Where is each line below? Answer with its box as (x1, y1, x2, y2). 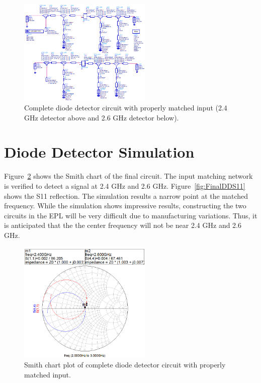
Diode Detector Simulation (4, 142, 195, 162)
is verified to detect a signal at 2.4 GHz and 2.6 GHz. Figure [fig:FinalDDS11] (4, 180, 245, 191)
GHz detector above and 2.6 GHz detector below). (24, 112, 179, 122)
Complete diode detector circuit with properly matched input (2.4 (24, 102, 227, 113)
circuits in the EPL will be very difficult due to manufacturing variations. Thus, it (4, 210, 257, 220)
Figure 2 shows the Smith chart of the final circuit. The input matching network (4, 171, 253, 181)
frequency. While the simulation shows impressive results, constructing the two (4, 200, 246, 211)
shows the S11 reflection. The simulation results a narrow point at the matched (4, 190, 248, 201)
